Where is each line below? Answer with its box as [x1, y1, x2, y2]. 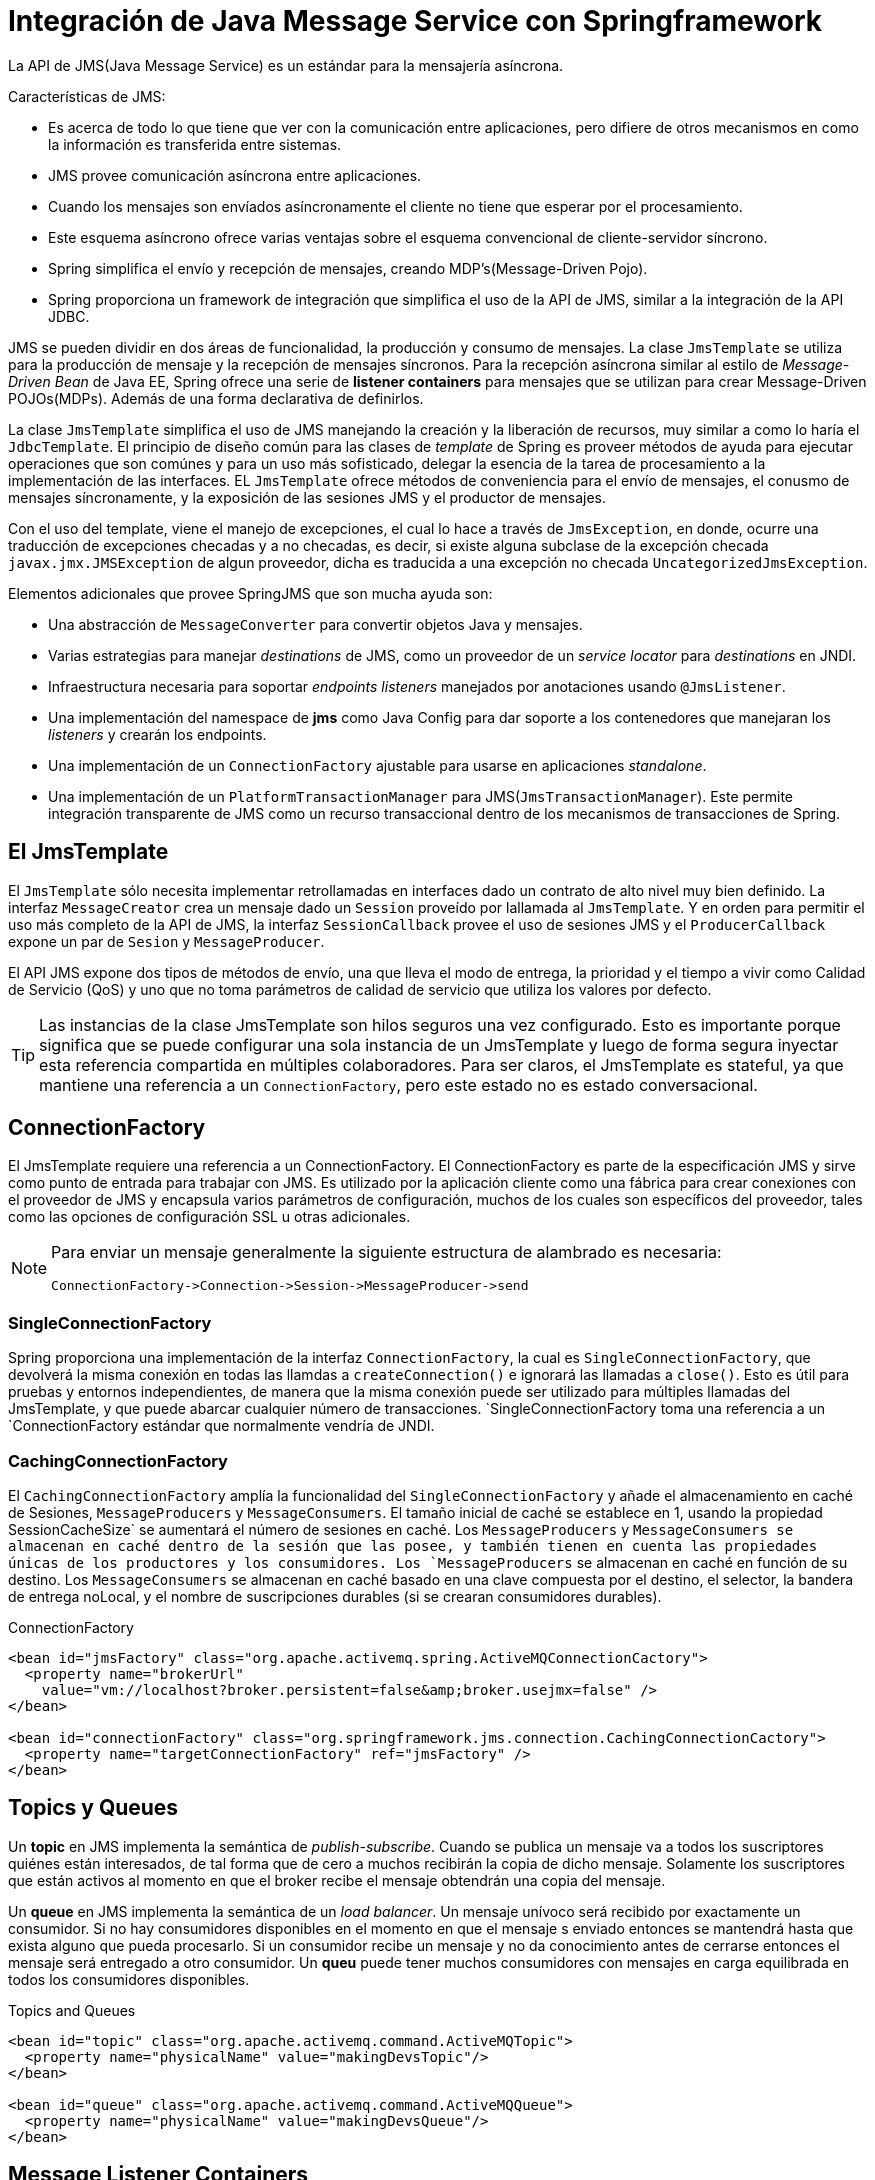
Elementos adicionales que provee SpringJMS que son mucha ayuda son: [8, 584, 493, 602]
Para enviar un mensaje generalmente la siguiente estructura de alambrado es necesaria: [51, 1242, 722, 1263]
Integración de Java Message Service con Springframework [8, 4, 822, 38]
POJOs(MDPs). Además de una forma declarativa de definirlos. [8, 389, 424, 407]
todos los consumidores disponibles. [8, 1970, 250, 1988]
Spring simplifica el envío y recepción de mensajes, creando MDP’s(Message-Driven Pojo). [48, 259, 648, 277]
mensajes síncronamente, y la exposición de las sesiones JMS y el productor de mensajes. [8, 488, 607, 506]
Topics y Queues [8, 1795, 179, 1821]
